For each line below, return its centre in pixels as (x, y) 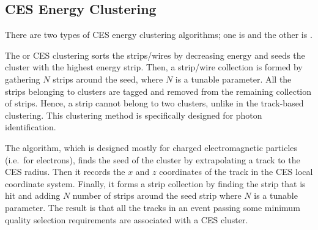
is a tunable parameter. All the (233, 79)
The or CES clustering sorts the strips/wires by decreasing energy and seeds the (155, 55)
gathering (23, 79)
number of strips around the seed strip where (157, 195)
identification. (31, 127)
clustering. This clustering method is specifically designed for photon (134, 115)
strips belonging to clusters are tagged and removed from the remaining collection (158, 91)
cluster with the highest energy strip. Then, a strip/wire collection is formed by (154, 67)
